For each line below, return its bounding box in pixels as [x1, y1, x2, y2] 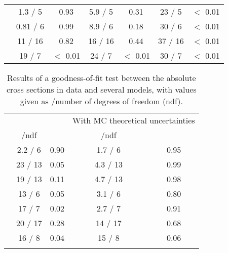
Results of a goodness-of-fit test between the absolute [7, 72, 196, 83]
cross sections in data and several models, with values [6, 83, 197, 95]
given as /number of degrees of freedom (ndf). [20, 95, 183, 107]
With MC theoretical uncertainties [72, 114, 195, 126]
